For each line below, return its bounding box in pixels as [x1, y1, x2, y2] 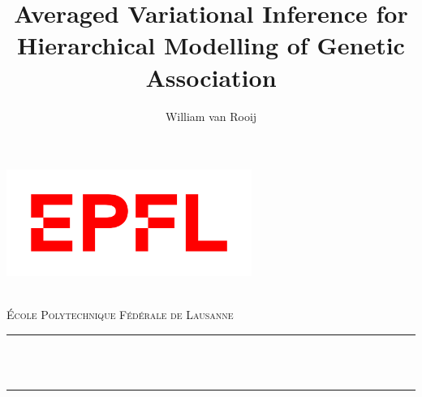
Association [145, 60, 277, 93]
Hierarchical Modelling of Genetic [17, 28, 405, 62]
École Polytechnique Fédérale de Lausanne [6, 306, 234, 323]
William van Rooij [165, 107, 257, 124]
